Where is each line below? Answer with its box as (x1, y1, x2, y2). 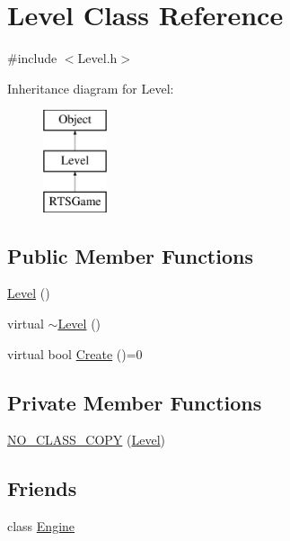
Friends (7, 474, 77, 502)
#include (7, 49, 57, 68)
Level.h (77, 49, 118, 68)
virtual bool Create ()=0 (7, 344, 143, 363)
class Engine (7, 517, 75, 536)
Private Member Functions (7, 388, 262, 416)
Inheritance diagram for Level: (7, 78, 174, 97)
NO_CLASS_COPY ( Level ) (7, 430, 165, 449)
